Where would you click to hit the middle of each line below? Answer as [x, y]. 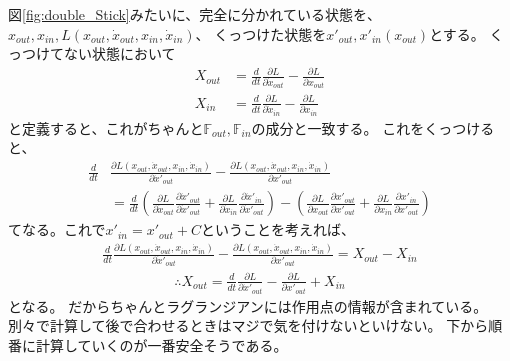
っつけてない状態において [92, 53]
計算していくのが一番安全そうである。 [161, 345]
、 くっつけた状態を [261, 33]
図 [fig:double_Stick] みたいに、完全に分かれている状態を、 [194, 14]
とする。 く [466, 33]
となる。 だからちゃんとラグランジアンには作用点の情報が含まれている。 [248, 305]
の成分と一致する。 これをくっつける [373, 127]
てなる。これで [57, 229]
